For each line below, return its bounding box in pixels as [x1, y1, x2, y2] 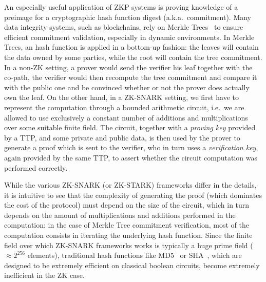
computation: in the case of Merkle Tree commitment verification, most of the [4, 219, 250, 230]
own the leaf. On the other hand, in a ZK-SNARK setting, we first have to [4, 92, 239, 103]
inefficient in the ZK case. [4, 270, 85, 280]
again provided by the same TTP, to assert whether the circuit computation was [4, 152, 257, 163]
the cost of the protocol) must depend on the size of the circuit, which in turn [4, 199, 250, 210]
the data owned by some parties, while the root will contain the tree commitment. [4, 51, 262, 62]
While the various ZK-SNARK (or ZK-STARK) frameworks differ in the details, [4, 179, 257, 190]
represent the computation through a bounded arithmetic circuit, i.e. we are [4, 102, 244, 112]
